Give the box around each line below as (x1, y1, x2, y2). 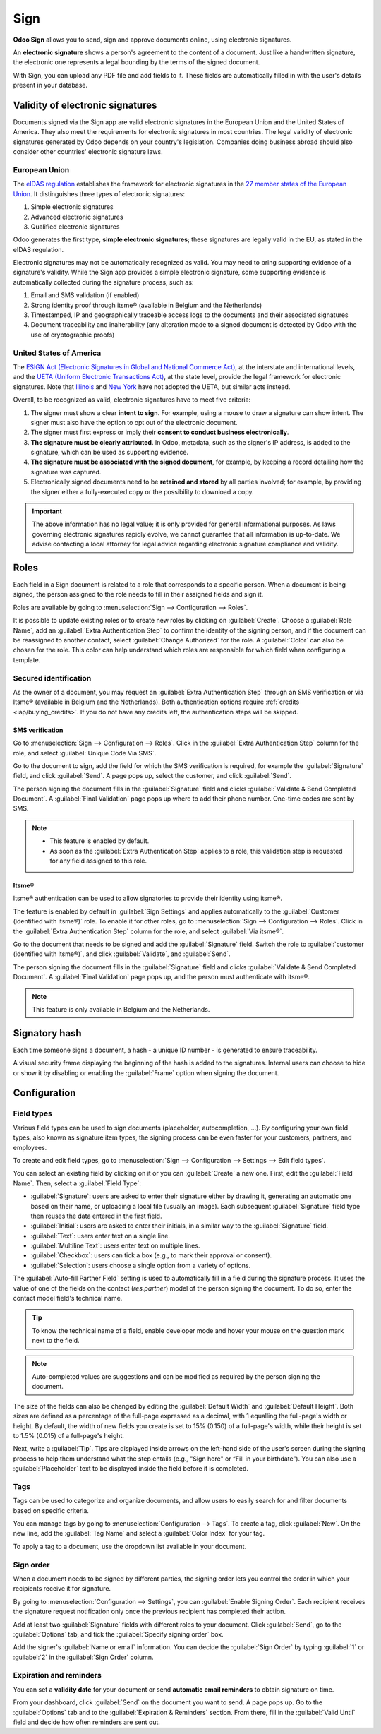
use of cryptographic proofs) (30, 330, 115, 339)
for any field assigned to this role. (49, 856, 147, 865)
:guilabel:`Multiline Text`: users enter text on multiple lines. (30, 1241, 200, 1250)
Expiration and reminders (13, 1670, 102, 1680)
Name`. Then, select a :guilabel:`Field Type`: (13, 1179, 141, 1188)
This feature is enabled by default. (49, 837, 150, 845)
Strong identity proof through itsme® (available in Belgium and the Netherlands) (30, 301, 262, 309)
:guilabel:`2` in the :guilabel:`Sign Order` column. (13, 1653, 154, 1661)
